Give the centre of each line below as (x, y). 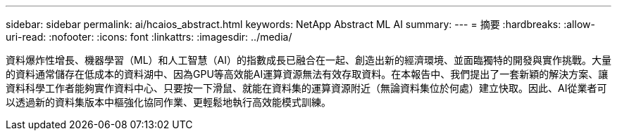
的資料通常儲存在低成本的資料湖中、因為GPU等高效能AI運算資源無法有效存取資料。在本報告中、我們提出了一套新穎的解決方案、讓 (307, 74)
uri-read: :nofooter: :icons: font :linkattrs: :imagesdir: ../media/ (149, 37)
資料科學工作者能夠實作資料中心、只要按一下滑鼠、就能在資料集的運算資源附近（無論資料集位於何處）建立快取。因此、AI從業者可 (306, 88)
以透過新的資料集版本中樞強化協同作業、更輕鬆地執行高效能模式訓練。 (168, 102)
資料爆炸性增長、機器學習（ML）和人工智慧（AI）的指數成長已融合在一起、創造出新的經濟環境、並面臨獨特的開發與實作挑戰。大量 (308, 60)
